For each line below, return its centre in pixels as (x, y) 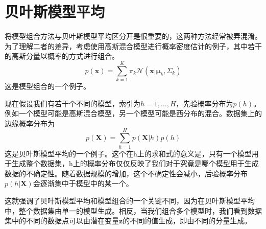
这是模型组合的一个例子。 (47, 86)
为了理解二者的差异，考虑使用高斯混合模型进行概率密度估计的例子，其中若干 (133, 46)
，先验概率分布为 (204, 103)
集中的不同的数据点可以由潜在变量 (62, 221)
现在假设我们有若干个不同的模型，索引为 (72, 103)
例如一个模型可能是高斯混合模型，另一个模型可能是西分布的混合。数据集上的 (133, 113)
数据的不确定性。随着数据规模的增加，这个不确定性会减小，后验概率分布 (126, 173)
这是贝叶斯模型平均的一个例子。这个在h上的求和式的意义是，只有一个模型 (128, 153)
